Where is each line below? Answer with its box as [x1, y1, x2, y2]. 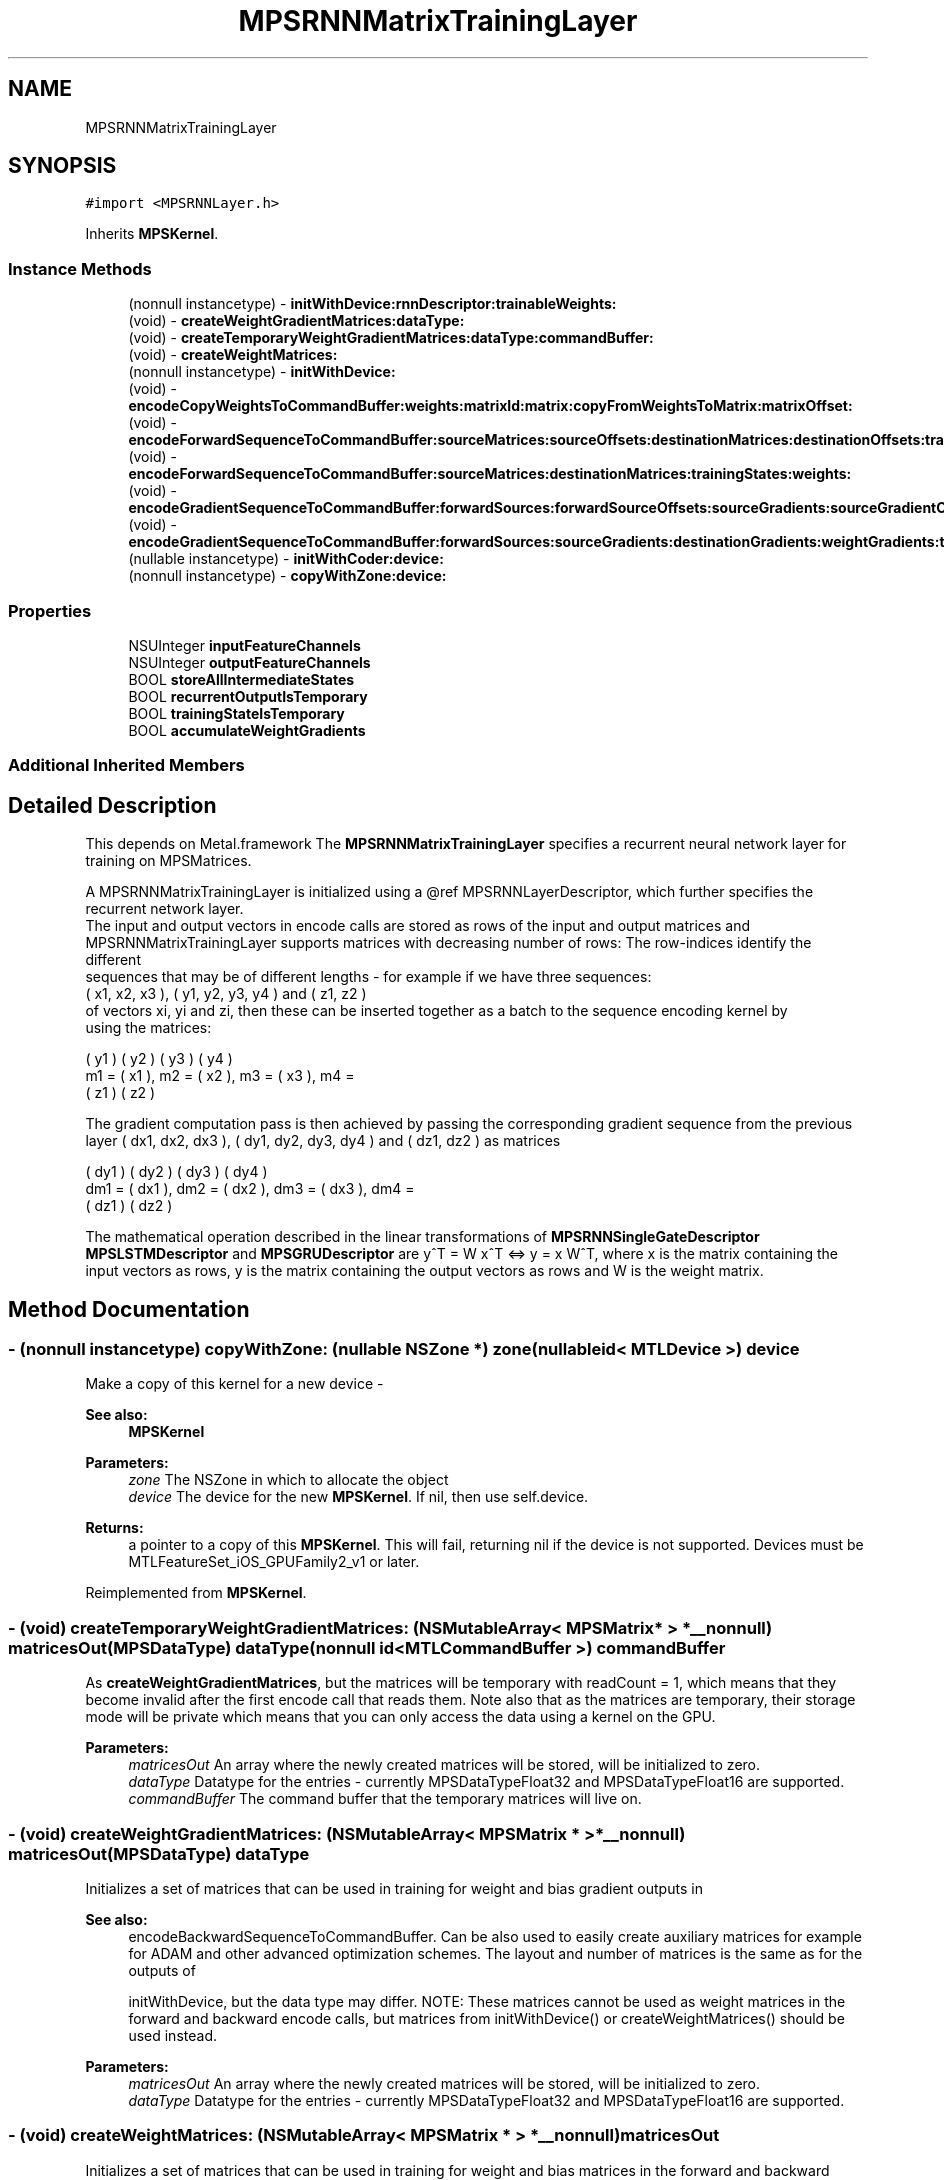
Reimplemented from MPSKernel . [85, 1584, 307, 1602]
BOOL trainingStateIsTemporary [128, 704, 345, 722]
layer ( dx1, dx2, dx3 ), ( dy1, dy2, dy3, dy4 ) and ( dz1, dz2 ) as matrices [85, 1132, 561, 1150]
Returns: [85, 1519, 144, 1537]
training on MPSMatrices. [85, 852, 252, 870]
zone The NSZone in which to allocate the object [128, 1471, 449, 1489]
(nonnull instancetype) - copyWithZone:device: [128, 567, 447, 585]
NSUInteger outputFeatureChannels [128, 653, 371, 671]
